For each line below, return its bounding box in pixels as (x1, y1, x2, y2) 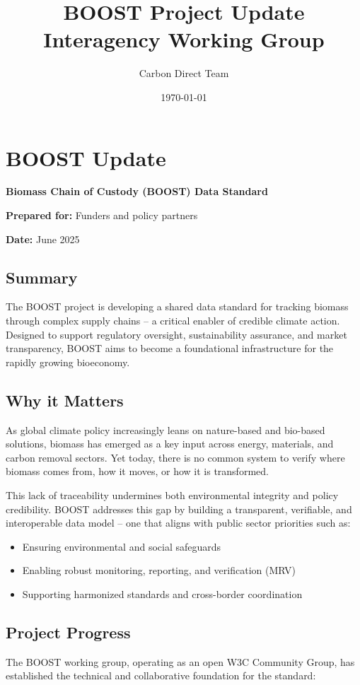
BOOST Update (6, 143, 166, 172)
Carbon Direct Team (139, 66, 229, 81)
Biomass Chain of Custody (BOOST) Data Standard (6, 184, 268, 199)
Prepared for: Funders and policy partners (6, 208, 198, 223)
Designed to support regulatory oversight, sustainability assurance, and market (6, 327, 347, 341)
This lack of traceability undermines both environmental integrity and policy (6, 487, 339, 502)
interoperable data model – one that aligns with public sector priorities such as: (6, 515, 351, 530)
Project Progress (6, 621, 131, 643)
